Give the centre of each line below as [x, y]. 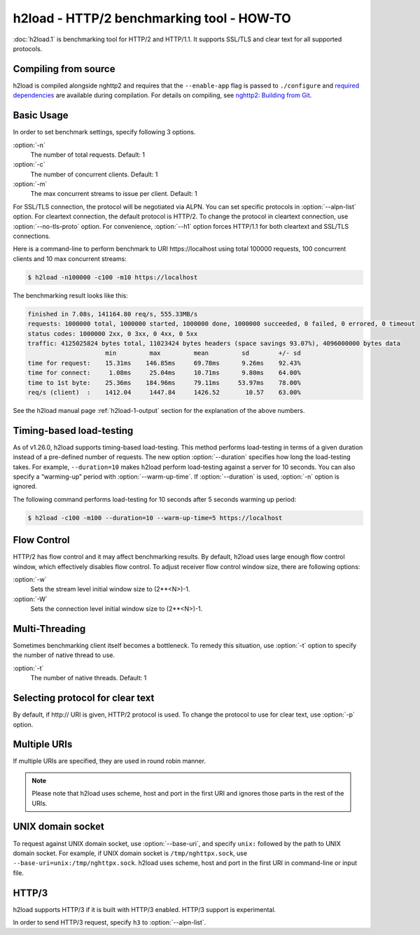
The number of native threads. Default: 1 [89, 678]
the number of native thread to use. [64, 655]
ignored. [25, 486]
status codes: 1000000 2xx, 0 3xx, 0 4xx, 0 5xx [113, 333]
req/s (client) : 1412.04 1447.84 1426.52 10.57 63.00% [164, 392]
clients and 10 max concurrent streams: [70, 258]
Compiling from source [64, 69]
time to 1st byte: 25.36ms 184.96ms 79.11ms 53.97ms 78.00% [164, 382]
